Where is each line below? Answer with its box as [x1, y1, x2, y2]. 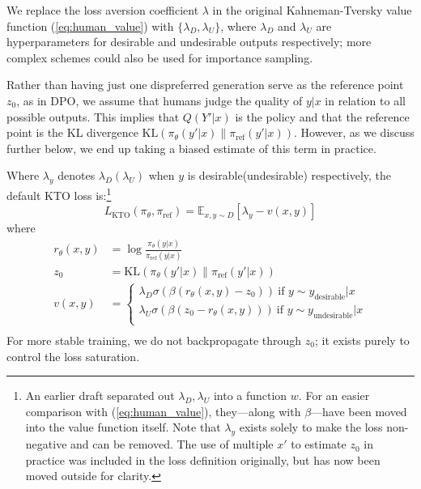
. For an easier [298, 387, 370, 404]
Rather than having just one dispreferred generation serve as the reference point [6, 76, 404, 93]
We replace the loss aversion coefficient [6, 2, 199, 18]
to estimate [291, 436, 347, 453]
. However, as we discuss [294, 124, 415, 141]
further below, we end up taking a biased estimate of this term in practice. [6, 139, 376, 156]
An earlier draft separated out [25, 387, 175, 404]
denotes [57, 167, 96, 184]
